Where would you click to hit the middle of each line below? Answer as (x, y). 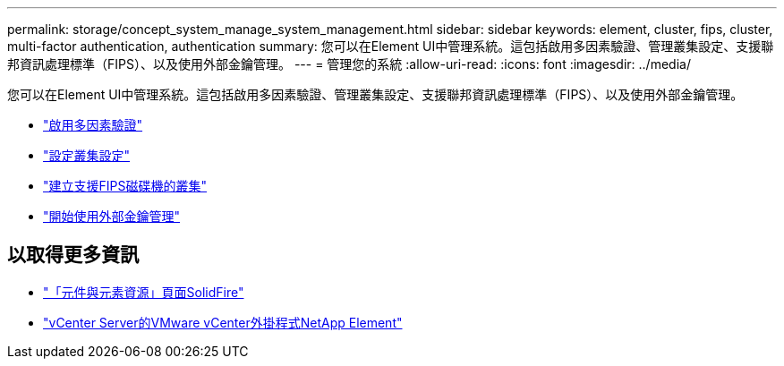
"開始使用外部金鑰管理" (112, 216)
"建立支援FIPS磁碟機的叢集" (125, 186)
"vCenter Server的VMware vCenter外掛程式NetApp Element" (223, 322)
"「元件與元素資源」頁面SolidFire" (144, 292)
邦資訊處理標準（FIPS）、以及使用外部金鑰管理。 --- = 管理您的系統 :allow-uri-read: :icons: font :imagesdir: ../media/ (349, 64)
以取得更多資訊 (73, 255)
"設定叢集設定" (87, 155)
